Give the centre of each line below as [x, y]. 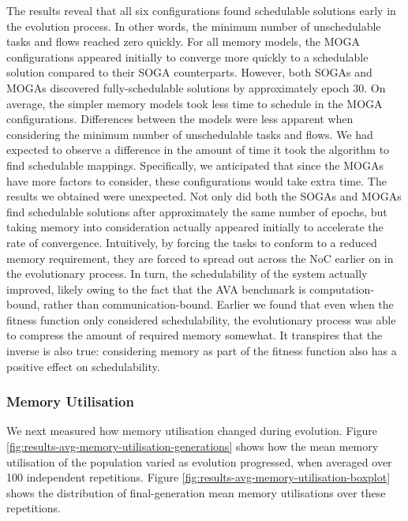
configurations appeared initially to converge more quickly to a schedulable [187, 56]
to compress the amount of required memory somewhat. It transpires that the [195, 335]
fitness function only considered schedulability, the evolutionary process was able [201, 319]
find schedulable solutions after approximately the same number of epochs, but [197, 211]
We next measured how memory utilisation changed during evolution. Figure [192, 431]
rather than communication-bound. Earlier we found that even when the [219, 304]
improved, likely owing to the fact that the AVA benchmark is [156, 289]
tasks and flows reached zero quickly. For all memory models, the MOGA [183, 41]
